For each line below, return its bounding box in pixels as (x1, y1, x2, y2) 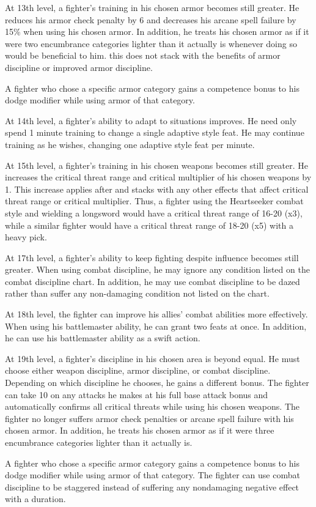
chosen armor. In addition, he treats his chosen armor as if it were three (5, 424, 274, 437)
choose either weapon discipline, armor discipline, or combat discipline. (5, 364, 271, 377)
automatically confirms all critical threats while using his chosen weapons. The (5, 400, 300, 413)
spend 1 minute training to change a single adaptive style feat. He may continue (5, 126, 304, 139)
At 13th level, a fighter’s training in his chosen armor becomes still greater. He (5, 1, 299, 13)
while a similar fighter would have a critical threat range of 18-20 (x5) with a (5, 218, 293, 231)
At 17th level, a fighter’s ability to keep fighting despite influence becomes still (5, 251, 299, 264)
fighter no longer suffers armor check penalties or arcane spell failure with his (5, 412, 294, 424)
